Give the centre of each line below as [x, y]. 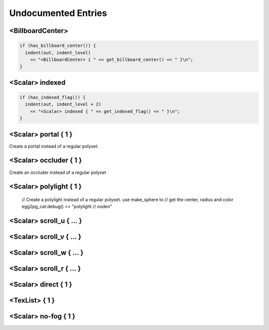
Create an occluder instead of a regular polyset [58, 172]
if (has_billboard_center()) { [58, 46]
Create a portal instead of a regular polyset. [54, 146]
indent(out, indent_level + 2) [63, 104]
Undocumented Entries [58, 13]
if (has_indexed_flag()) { [53, 97]
